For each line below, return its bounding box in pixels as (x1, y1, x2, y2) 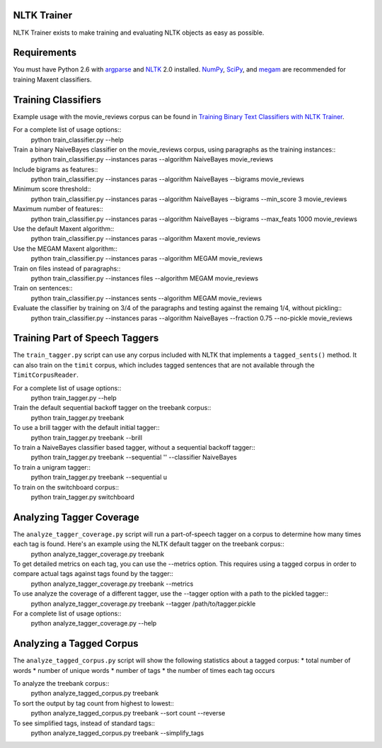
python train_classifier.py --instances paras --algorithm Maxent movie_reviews (30, 234, 261, 243)
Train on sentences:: (13, 284, 73, 293)
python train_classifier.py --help (30, 135, 124, 144)
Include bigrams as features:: (13, 165, 98, 174)
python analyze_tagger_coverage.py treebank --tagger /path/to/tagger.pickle (30, 599, 256, 608)
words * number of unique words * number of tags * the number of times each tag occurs (13, 666, 275, 674)
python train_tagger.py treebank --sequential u (30, 473, 168, 482)
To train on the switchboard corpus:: (13, 482, 120, 492)
